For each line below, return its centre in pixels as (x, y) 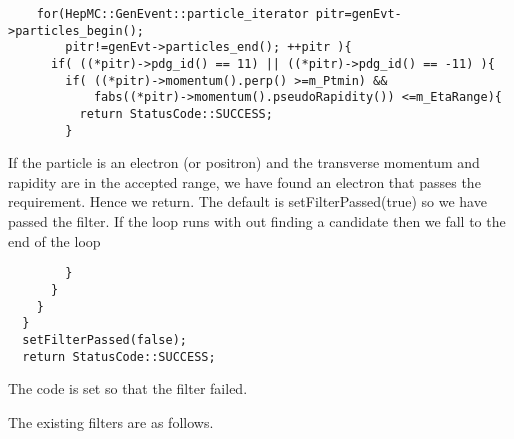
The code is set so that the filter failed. (128, 388)
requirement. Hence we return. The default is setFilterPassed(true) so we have (247, 201)
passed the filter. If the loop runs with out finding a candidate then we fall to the (257, 221)
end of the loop (54, 240)
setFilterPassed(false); (104, 339)
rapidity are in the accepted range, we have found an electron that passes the (244, 181)
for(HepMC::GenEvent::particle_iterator (172, 14)
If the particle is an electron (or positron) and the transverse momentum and (244, 162)
